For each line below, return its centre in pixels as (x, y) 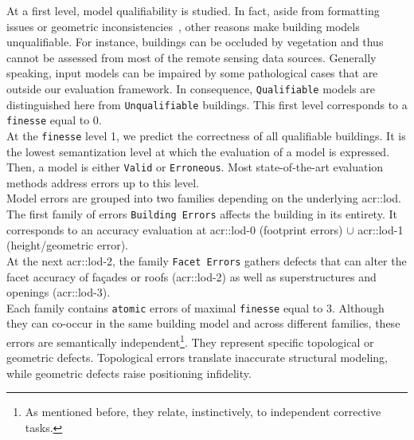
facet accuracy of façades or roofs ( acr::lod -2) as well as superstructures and (191, 276)
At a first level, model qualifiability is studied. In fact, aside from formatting (193, 10)
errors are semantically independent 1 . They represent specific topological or (190, 340)
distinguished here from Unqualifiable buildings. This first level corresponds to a (207, 104)
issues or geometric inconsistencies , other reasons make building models (183, 26)
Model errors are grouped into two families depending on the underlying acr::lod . (204, 198)
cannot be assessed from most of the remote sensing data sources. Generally (191, 57)
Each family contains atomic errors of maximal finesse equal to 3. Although (195, 307)
